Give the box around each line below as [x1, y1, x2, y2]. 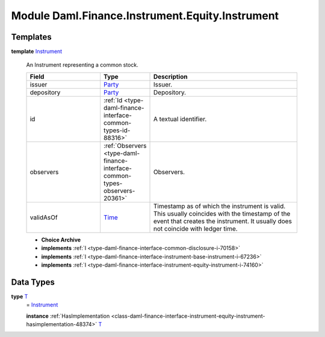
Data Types [11, 277, 55, 287]
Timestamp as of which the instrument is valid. [153, 202, 286, 210]
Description [153, 72, 188, 80]
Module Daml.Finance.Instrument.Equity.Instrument [11, 9, 279, 22]
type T [11, 293, 28, 300]
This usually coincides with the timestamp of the [153, 209, 291, 217]
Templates [11, 32, 52, 42]
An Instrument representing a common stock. [26, 61, 138, 68]
